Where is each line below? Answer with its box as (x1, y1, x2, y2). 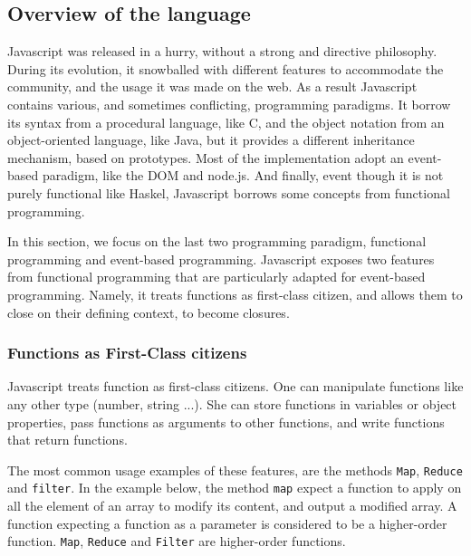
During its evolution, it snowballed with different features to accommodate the (7, 59, 444, 78)
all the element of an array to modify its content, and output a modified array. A (7, 496, 457, 515)
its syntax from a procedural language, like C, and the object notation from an (7, 112, 445, 131)
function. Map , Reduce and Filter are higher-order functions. (7, 532, 346, 551)
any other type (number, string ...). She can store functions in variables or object (7, 394, 457, 413)
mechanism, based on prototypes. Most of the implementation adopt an (7, 148, 404, 167)
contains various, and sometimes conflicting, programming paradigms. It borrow (7, 94, 451, 113)
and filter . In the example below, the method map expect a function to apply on (7, 478, 462, 497)
